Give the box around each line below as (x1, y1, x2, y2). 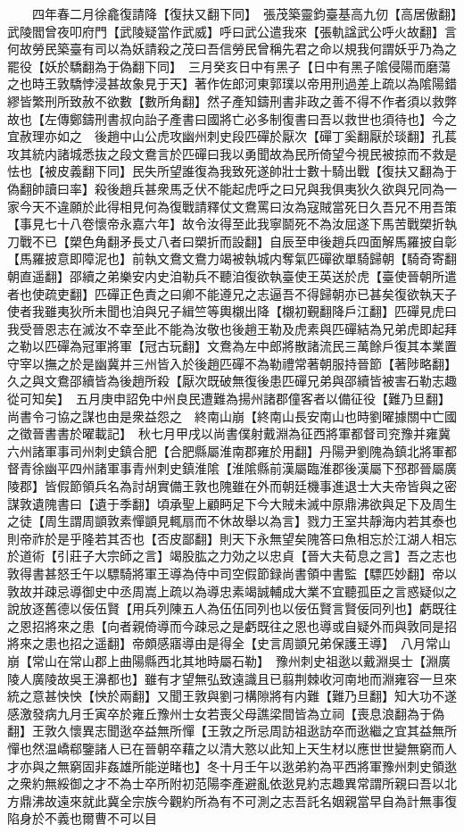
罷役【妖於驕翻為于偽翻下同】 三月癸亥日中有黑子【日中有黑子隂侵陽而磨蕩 (7, 56, 451, 75)
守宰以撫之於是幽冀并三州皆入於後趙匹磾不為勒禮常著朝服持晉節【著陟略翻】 (7, 354, 457, 372)
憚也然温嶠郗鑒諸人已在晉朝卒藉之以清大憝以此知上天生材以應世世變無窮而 (7, 738, 444, 757)
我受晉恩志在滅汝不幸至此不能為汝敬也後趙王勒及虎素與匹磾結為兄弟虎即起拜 (7, 319, 457, 337)
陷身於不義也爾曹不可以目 (7, 809, 157, 828)
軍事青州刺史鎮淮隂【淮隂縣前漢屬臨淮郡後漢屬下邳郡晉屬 (106, 459, 444, 478)
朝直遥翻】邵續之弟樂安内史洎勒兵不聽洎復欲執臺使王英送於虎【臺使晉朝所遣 (7, 266, 457, 285)
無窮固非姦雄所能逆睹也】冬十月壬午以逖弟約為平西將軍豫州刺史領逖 (56, 756, 457, 775)
